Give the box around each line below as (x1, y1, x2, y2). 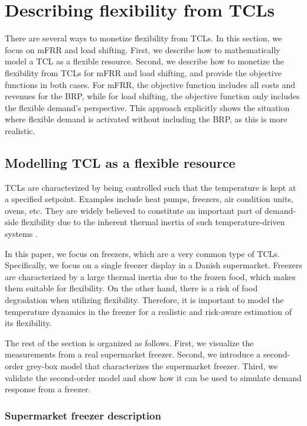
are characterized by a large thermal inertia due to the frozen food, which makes (5, 270, 296, 282)
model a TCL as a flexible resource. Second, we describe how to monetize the (5, 55, 284, 67)
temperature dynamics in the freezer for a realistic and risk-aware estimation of (5, 305, 292, 317)
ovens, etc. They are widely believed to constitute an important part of (5, 204, 262, 216)
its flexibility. (5, 317, 52, 329)
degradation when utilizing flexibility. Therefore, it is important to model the (5, 294, 284, 306)
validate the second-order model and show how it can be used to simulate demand (5, 371, 302, 383)
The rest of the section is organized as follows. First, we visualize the (5, 336, 254, 349)
